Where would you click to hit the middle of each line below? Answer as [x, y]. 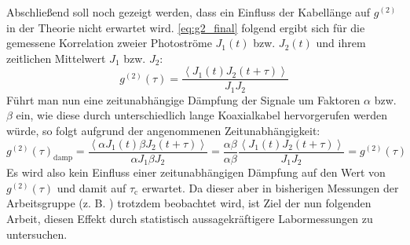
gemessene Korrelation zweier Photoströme [109, 43]
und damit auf [92, 187]
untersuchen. [37, 234]
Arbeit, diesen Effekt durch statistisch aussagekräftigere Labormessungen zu [190, 218]
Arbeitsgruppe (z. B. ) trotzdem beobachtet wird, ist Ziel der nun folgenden [189, 203]
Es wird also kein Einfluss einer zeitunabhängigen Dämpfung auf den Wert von [196, 172]
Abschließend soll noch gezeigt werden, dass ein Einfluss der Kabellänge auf [189, 12]
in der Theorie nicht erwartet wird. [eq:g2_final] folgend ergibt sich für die [186, 27]
